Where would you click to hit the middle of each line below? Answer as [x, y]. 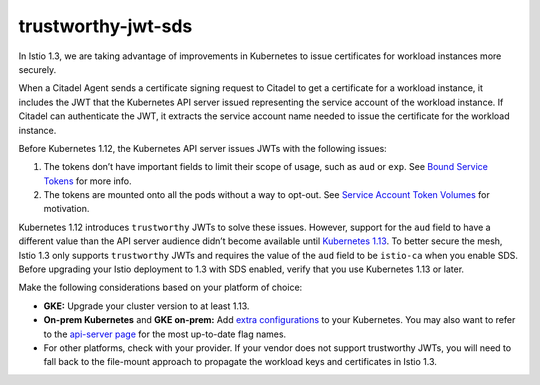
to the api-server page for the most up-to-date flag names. [165, 334]
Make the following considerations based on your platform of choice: [160, 287]
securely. [37, 69]
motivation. [66, 209]
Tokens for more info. [87, 181]
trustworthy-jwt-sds [105, 26]
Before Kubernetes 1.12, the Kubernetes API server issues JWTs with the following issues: [202, 148]
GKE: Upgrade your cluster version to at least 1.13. [146, 306]
